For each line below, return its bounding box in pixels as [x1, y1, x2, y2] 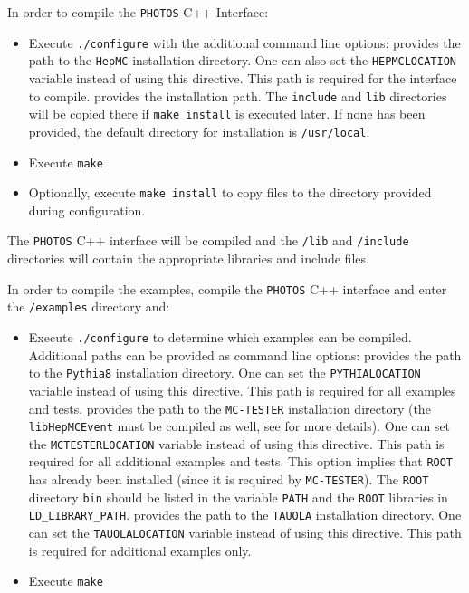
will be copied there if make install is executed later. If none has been [28, 104, 426, 123]
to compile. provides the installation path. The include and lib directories [28, 86, 447, 105]
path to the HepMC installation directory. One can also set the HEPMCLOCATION [28, 51, 456, 70]
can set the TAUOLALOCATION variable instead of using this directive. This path [28, 523, 462, 542]
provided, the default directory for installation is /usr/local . [28, 121, 370, 140]
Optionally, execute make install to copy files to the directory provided [28, 183, 432, 202]
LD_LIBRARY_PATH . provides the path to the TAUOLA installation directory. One [28, 505, 462, 524]
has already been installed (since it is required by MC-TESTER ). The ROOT [28, 470, 429, 489]
